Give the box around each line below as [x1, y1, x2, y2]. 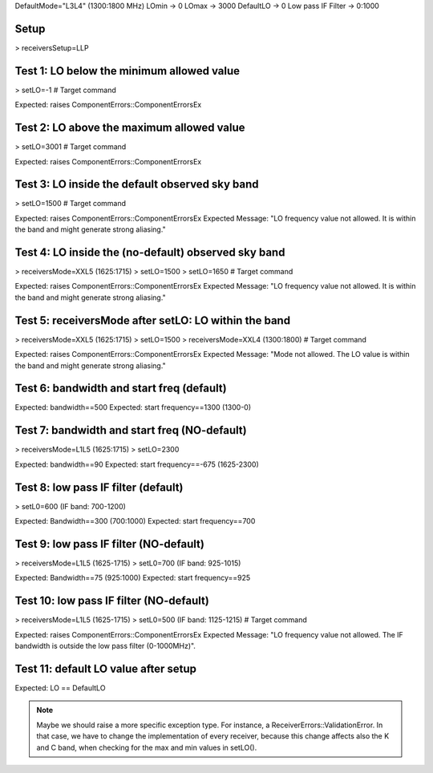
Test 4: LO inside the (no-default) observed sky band [14, 245, 285, 259]
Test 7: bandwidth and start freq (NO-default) [14, 423, 248, 437]
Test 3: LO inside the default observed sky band [14, 177, 260, 192]
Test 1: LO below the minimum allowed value [14, 64, 241, 78]
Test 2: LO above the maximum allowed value [14, 121, 245, 135]
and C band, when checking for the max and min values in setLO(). [36, 743, 257, 752]
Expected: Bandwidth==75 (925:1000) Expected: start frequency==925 [14, 573, 251, 583]
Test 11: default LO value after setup [14, 662, 196, 675]
